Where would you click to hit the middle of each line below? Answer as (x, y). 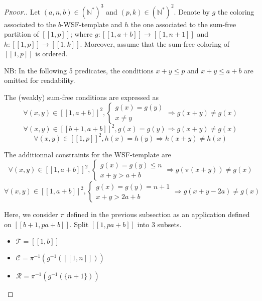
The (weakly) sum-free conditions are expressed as (82, 97)
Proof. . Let (22, 11)
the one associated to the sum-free (183, 24)
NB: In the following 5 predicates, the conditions (79, 70)
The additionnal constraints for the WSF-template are (88, 154)
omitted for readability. (40, 80)
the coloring (236, 11)
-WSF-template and (92, 24)
